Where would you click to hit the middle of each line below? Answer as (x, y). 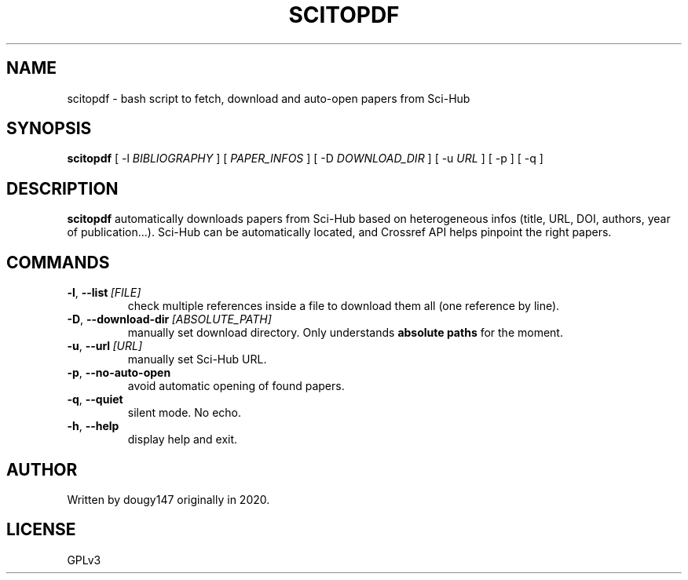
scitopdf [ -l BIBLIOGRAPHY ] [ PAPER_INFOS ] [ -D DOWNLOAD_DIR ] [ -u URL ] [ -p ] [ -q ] (305, 159)
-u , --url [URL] (105, 346)
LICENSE (41, 530)
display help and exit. (183, 440)
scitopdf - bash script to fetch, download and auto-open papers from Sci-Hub (269, 98)
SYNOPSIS (49, 129)
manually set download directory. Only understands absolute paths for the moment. (345, 333)
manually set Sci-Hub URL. (197, 359)
